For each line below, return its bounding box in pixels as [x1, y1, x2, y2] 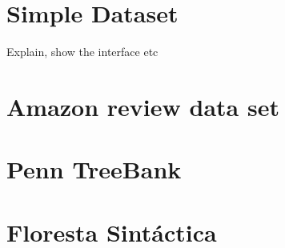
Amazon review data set [6, 90, 279, 122]
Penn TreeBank [6, 153, 182, 186]
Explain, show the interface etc [6, 43, 159, 60]
